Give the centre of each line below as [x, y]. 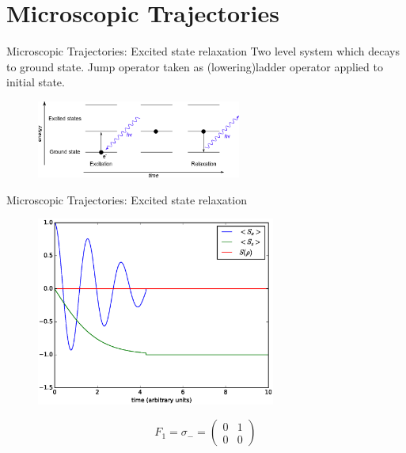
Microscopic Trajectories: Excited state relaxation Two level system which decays [203, 51]
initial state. [36, 82]
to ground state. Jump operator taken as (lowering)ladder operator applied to [195, 66]
